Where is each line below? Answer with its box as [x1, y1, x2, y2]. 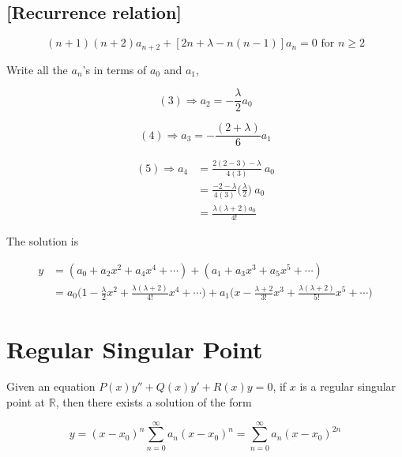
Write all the [6, 61, 68, 77]
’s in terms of [82, 61, 147, 77]
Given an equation [6, 378, 96, 395]
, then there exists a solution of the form [55, 394, 252, 410]
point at [6, 394, 46, 410]
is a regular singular [299, 378, 396, 395]
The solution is [6, 233, 79, 249]
